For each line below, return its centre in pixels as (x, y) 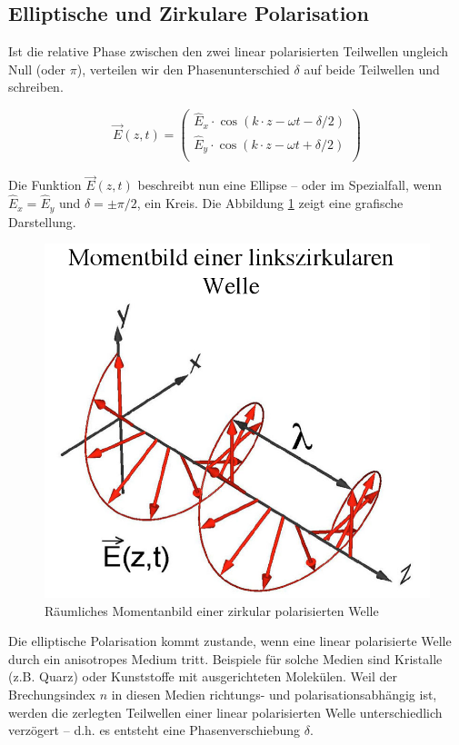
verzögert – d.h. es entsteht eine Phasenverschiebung (155, 730)
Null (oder (37, 69)
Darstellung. (42, 221)
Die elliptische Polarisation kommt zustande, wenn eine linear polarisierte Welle (230, 641)
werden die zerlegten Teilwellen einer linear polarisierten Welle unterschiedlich (225, 712)
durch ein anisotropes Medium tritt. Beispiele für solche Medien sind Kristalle (225, 658)
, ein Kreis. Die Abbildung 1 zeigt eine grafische (270, 203)
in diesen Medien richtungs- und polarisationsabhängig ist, (274, 695)
